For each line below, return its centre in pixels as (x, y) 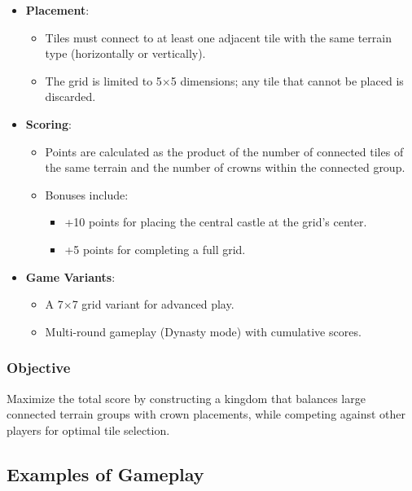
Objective (39, 368)
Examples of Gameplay (105, 473)
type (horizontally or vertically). (125, 53)
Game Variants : (70, 276)
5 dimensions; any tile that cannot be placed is (287, 80)
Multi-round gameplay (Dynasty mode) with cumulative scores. (203, 331)
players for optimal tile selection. (88, 430)
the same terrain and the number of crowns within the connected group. (225, 167)
